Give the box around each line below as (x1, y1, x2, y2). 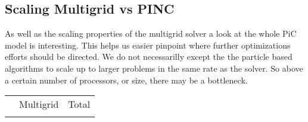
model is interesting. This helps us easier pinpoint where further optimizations (5, 38, 291, 51)
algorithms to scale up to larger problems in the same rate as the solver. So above (5, 62, 303, 74)
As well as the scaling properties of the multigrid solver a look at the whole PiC (5, 27, 297, 40)
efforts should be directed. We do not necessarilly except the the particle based (5, 50, 293, 63)
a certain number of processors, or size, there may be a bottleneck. (5, 73, 248, 86)
